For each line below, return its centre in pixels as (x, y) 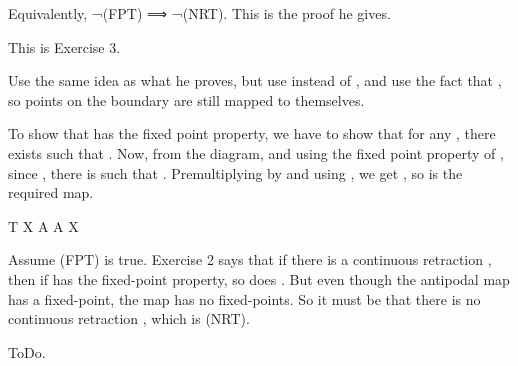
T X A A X (43, 225)
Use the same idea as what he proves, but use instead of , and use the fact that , (255, 80)
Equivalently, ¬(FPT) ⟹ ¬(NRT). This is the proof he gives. (199, 13)
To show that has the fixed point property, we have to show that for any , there (252, 133)
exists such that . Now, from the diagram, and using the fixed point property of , (256, 152)
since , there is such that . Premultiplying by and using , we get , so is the (235, 172)
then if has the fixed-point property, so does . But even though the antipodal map (259, 278)
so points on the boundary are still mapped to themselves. (186, 99)
